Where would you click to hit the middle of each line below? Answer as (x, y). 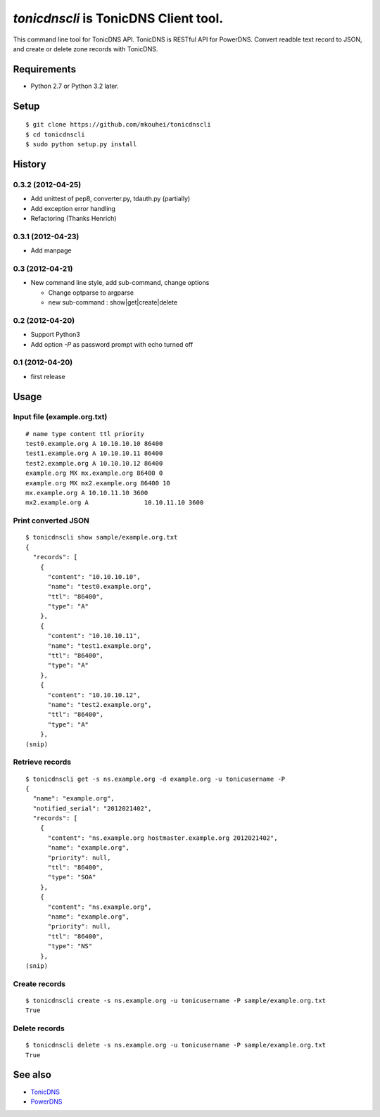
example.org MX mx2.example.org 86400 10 (98, 483)
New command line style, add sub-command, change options (120, 283)
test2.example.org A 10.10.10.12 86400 (94, 463)
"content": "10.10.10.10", (94, 576)
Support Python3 (55, 335)
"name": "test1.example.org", (100, 646)
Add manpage (51, 250)
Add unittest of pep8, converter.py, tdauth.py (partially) (110, 199)
